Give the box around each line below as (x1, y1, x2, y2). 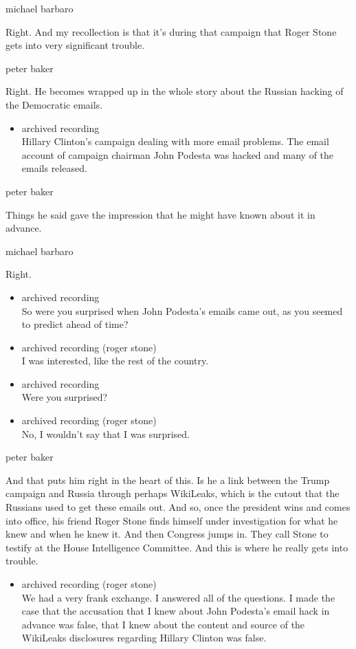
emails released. (21, 161, 87, 175)
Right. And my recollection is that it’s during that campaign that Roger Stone (5, 24, 337, 38)
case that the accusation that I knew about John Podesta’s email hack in (21, 604, 330, 618)
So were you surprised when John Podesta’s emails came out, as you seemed (21, 303, 343, 318)
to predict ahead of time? (21, 317, 129, 331)
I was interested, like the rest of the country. (21, 353, 209, 368)
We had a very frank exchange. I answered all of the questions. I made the (21, 590, 335, 604)
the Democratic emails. (5, 97, 103, 111)
